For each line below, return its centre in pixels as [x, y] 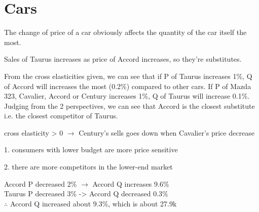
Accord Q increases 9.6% [131, 183]
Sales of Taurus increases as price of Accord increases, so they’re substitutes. [123, 59]
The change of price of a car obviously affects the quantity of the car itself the [125, 32]
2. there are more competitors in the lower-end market [88, 167]
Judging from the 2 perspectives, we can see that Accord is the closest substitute [129, 105]
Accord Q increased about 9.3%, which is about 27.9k [93, 203]
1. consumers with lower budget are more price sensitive [91, 150]
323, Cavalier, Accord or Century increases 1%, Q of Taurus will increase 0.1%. [127, 96]
